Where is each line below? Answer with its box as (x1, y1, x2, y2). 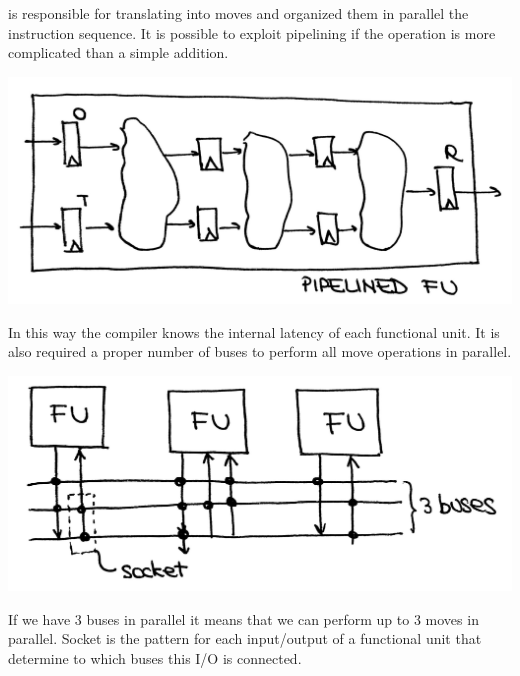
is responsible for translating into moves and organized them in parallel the (8, 3, 469, 23)
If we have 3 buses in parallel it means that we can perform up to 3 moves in (8, 608, 479, 629)
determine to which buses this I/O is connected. (8, 647, 302, 668)
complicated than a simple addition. (8, 42, 229, 63)
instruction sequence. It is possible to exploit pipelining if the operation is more (8, 22, 496, 43)
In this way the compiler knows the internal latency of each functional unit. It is (8, 321, 500, 342)
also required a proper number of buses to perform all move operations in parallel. (8, 341, 512, 362)
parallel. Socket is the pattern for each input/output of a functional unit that (8, 628, 482, 649)
